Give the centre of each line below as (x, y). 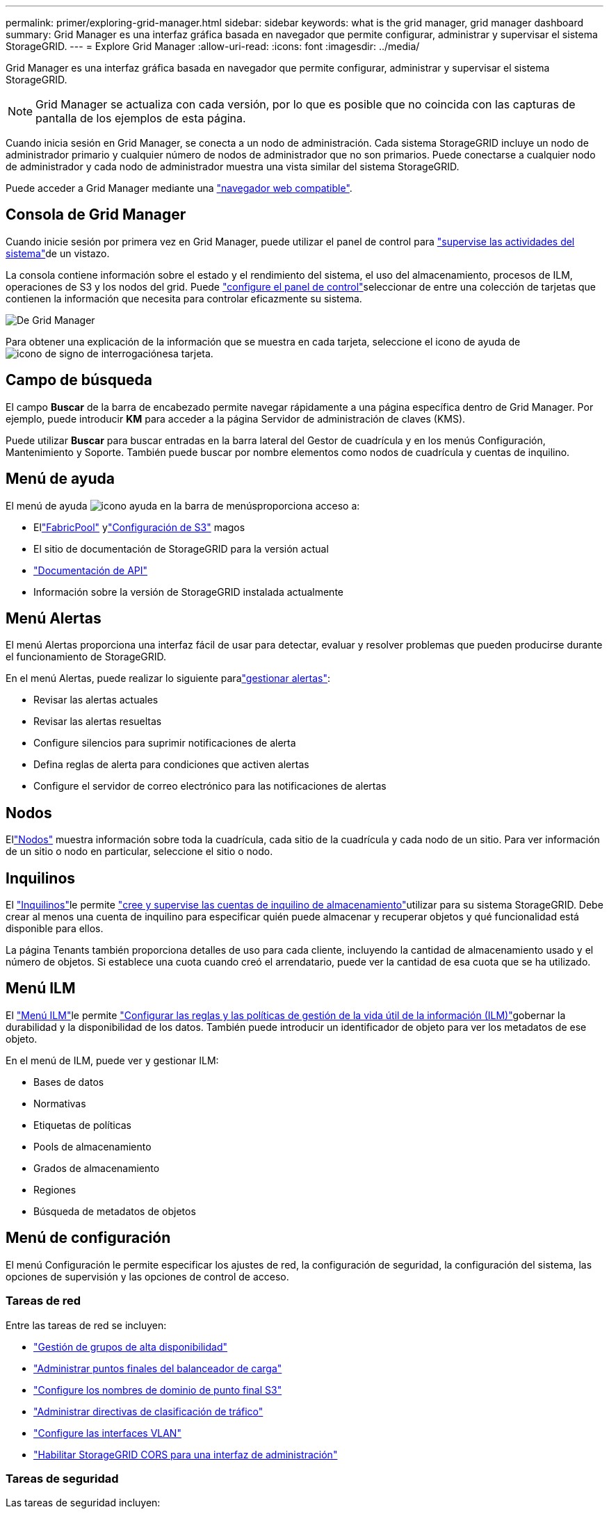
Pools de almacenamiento (92, 1146)
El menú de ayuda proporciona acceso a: (183, 505)
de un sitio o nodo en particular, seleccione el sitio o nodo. (139, 852)
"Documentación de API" (91, 570)
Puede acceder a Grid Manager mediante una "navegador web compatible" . (179, 188)
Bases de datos (69, 1082)
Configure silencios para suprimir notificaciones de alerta (165, 743)
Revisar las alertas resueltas (98, 722)
